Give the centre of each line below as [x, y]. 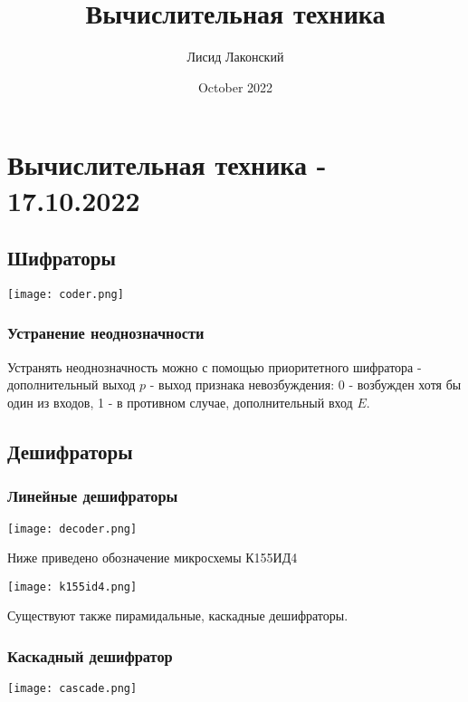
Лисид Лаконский [235, 57]
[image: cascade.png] [72, 689]
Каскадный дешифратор [90, 655]
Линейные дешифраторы [93, 496]
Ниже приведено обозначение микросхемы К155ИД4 [153, 558]
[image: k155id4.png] [72, 587]
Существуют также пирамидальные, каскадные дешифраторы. [178, 615]
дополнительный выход [72, 385]
